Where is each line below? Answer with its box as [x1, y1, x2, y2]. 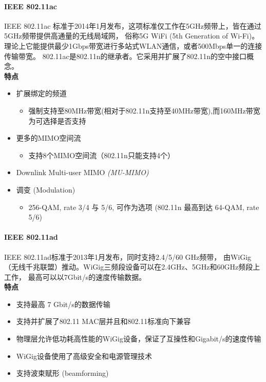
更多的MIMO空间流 [16, 132, 81, 143]
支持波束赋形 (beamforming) [16, 368, 109, 378]
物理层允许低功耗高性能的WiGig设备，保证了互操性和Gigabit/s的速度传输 [16, 333, 261, 344]
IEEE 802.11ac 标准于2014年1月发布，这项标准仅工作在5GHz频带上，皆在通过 [4, 20, 261, 31]
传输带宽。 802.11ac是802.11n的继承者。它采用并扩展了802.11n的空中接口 [4, 50, 247, 61]
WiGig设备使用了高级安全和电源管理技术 [16, 350, 152, 361]
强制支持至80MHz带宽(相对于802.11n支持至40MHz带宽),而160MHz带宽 [28, 105, 260, 116]
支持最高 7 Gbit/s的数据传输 [16, 298, 110, 309]
